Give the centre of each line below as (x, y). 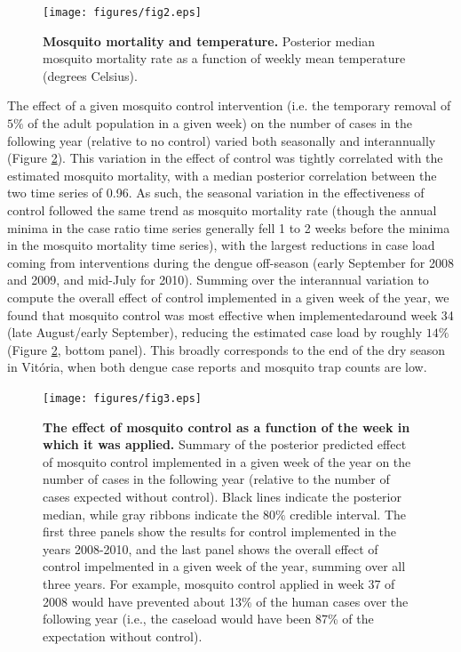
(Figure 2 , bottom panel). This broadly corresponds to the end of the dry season (227, 349)
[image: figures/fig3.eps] (122, 398)
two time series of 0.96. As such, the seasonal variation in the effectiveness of (216, 193)
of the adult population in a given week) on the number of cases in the (220, 123)
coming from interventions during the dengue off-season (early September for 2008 (230, 262)
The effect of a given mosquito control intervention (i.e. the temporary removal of (229, 105)
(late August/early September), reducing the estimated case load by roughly (215, 332)
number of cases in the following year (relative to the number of (216, 479)
